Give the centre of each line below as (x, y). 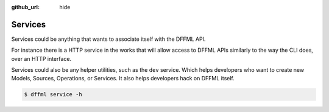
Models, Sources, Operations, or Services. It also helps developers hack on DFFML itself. (123, 79)
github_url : (25, 7)
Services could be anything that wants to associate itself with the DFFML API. (108, 39)
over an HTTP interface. (41, 58)
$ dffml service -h (53, 95)
